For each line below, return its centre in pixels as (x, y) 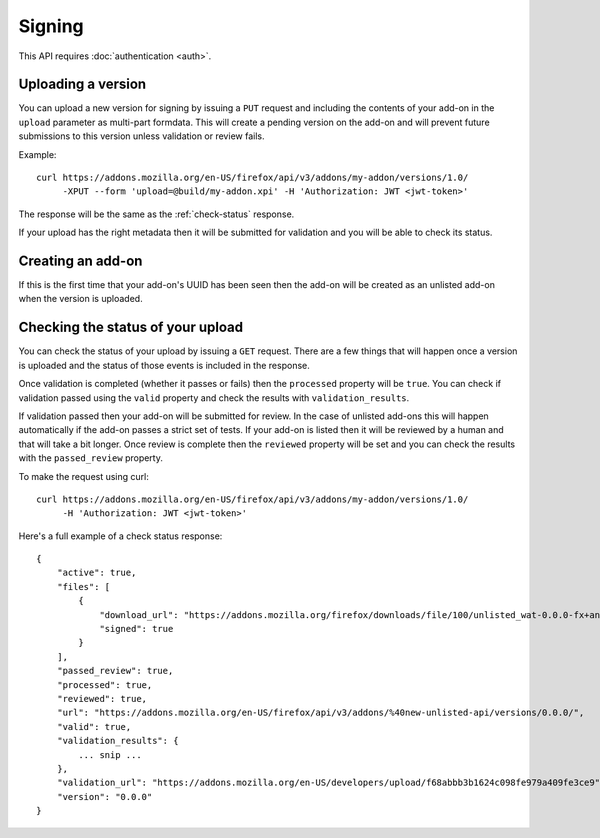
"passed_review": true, (115, 671)
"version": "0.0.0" (104, 796)
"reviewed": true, (102, 698)
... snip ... (110, 754)
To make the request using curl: (83, 476)
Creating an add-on (80, 261)
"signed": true (136, 629)
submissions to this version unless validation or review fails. (141, 136)
